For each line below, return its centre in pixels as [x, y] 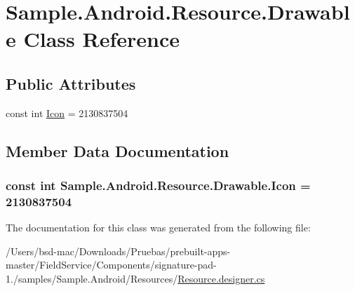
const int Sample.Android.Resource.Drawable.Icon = [158, 185]
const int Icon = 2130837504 [67, 113]
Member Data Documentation [118, 150]
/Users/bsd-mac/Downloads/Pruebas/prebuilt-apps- [118, 251]
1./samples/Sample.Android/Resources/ [92, 279]
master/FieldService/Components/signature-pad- [111, 265]
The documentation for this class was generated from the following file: [158, 228]
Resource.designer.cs [221, 279]
